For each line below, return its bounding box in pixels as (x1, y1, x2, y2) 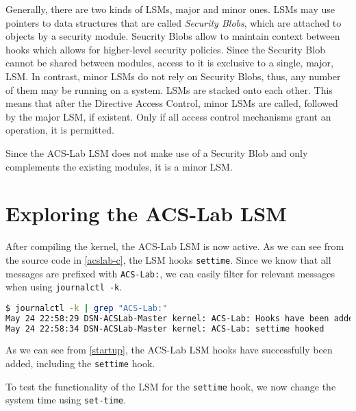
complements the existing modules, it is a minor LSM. (5, 159, 233, 173)
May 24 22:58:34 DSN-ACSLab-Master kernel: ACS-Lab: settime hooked (5, 323, 325, 334)
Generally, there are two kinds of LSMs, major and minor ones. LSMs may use (5, 2, 335, 16)
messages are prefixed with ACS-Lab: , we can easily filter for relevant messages (5, 266, 335, 280)
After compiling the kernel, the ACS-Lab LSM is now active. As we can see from (5, 239, 344, 253)
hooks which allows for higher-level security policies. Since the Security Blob (5, 42, 325, 56)
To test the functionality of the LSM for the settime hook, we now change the (5, 379, 336, 393)
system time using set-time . (5, 393, 127, 407)
